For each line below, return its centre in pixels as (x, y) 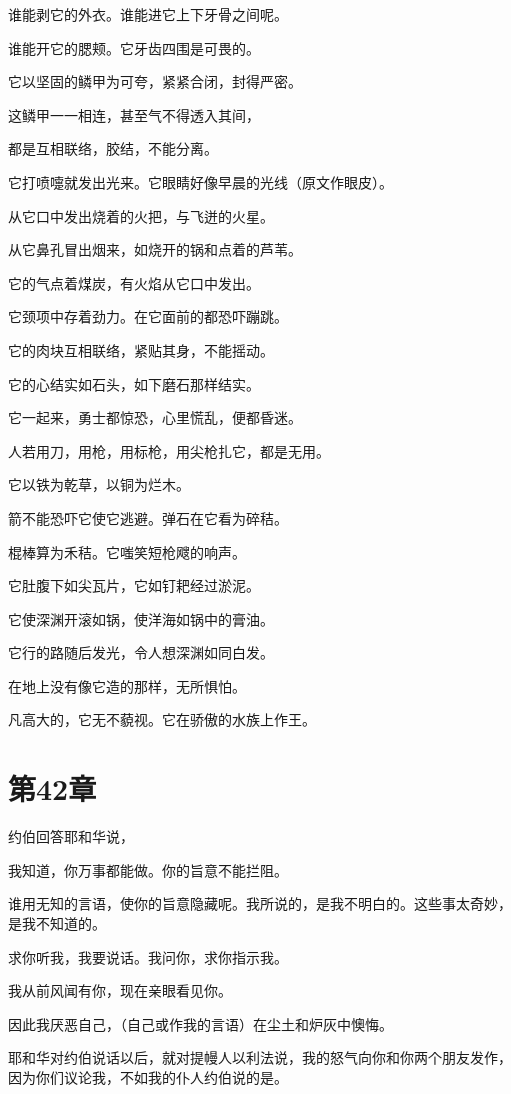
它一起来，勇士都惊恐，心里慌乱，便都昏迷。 (155, 417)
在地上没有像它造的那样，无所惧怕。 (127, 685)
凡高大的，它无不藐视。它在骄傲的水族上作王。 (162, 719)
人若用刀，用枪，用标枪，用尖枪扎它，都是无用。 (169, 450)
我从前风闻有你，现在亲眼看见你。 (120, 990)
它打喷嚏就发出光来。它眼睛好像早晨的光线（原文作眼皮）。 (200, 181)
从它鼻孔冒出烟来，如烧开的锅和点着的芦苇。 (155, 249)
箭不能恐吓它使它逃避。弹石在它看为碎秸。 (148, 517)
